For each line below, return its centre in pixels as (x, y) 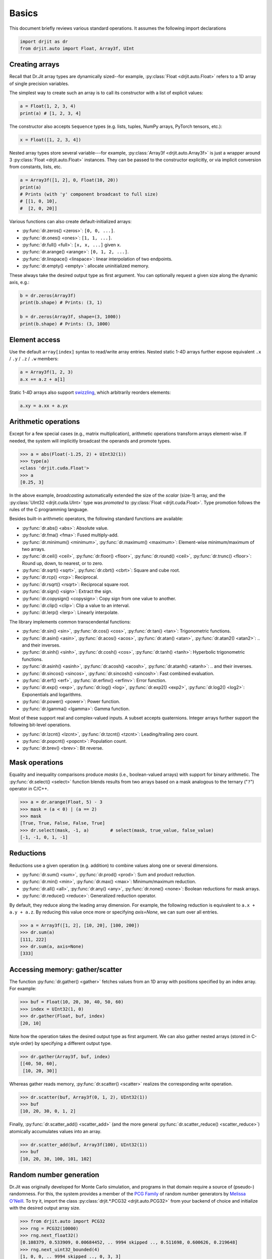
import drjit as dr (44, 41)
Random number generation (54, 1175)
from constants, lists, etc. (36, 167)
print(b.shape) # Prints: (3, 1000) (65, 324)
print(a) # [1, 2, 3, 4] (51, 113)
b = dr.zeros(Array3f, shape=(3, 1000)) (70, 317)
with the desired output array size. (45, 1208)
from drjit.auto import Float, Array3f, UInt (77, 48)
